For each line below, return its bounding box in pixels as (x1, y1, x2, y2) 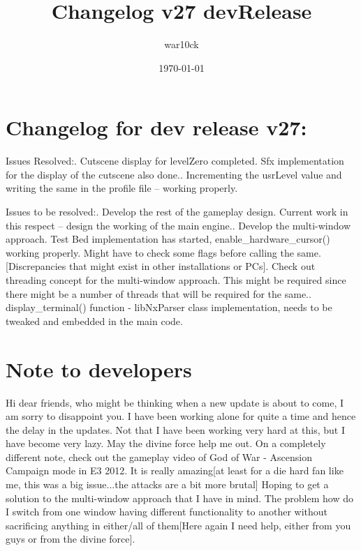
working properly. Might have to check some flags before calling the (6, 245, 294, 259)
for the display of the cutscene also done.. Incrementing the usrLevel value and (6, 167, 342, 181)
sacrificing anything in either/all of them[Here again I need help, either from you (6, 518, 351, 532)
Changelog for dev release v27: (6, 113, 307, 142)
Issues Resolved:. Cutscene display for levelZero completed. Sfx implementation (6, 153, 344, 168)
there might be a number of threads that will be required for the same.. (6, 286, 311, 301)
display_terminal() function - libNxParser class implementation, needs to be (6, 300, 332, 315)
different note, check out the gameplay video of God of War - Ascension (6, 449, 312, 464)
